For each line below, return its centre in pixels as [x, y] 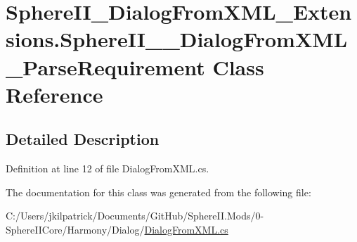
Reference [54, 94]
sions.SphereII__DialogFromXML [177, 39]
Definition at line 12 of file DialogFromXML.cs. [108, 168]
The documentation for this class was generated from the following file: [158, 192]
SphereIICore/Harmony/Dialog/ [75, 229]
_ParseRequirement [105, 66]
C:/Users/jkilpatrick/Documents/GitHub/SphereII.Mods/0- [135, 216]
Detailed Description [83, 139]
